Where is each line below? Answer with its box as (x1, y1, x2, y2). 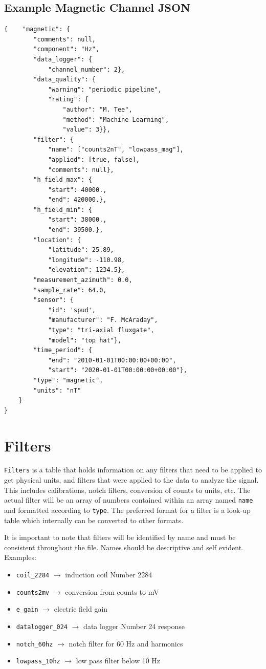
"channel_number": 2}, (48, 66, 125, 73)
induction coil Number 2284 (65, 569, 152, 580)
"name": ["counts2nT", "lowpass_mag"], (48, 146, 184, 154)
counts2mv (16, 589, 50, 596)
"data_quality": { (33, 76, 96, 83)
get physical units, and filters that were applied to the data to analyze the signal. (4, 474, 259, 485)
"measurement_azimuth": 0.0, (33, 276, 132, 284)
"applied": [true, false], (48, 156, 140, 163)
